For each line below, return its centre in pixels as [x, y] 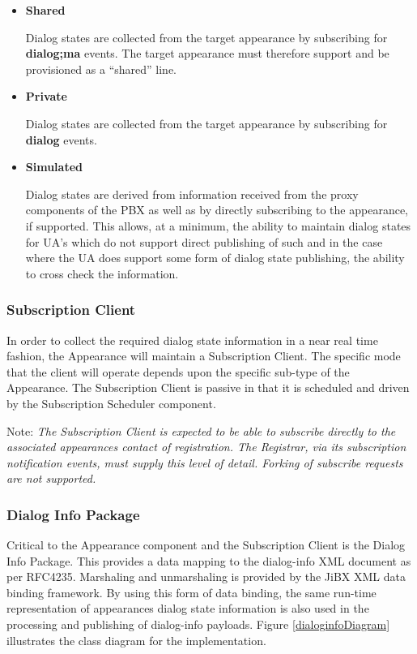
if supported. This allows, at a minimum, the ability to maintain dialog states [218, 225]
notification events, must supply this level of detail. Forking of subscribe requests [205, 462]
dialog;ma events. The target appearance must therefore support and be [207, 53]
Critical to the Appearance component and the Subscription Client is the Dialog [206, 545]
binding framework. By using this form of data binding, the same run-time [191, 592]
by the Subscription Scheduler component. [111, 403]
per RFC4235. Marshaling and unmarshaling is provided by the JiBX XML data [206, 577]
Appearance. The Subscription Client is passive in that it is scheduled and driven [208, 387]
